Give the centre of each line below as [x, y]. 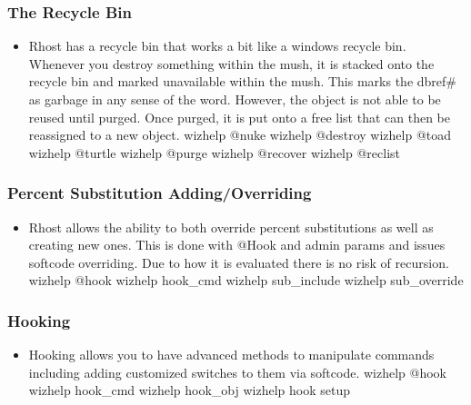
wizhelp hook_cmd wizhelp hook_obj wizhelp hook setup [190, 390]
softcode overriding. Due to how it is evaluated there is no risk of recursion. [239, 262]
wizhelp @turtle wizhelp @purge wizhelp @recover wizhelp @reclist [215, 152]
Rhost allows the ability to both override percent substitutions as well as [231, 227]
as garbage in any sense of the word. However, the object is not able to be [235, 99]
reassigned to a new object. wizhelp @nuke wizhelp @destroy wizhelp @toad [240, 135]
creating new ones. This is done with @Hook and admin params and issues [237, 245]
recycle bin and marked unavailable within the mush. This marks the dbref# [242, 81]
